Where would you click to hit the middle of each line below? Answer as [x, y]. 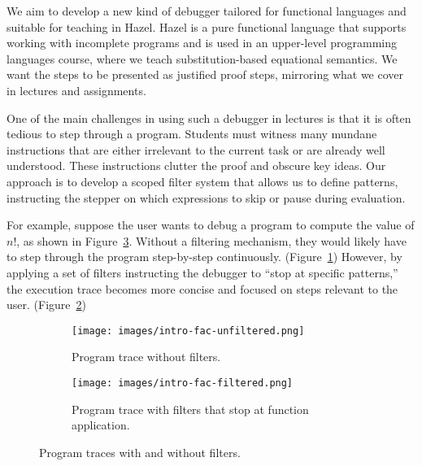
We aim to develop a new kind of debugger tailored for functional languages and [207, 11]
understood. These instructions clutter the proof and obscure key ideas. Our [196, 165]
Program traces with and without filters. [140, 452]
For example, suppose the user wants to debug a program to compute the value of [211, 225]
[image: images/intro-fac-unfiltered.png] [188, 331]
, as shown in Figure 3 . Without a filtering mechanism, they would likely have [211, 240]
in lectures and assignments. [76, 90]
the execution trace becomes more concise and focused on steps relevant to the [202, 288]
